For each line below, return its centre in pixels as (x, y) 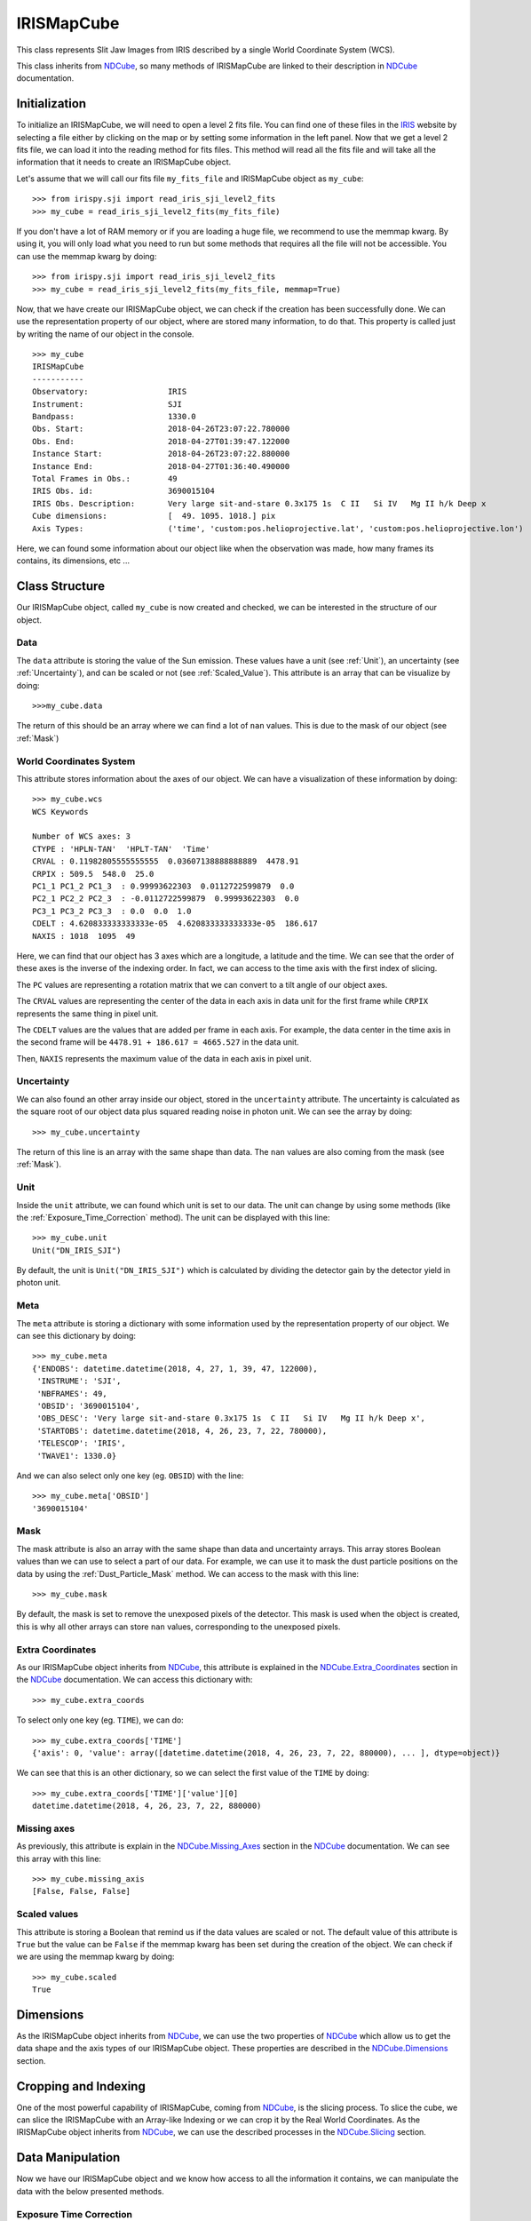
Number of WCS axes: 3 (82, 836)
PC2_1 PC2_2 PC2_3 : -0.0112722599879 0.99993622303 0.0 (166, 899)
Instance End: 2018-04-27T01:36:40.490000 (161, 466)
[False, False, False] (82, 1891)
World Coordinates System (76, 761)
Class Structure (61, 586)
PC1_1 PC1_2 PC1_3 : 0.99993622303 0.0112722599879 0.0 (163, 886)
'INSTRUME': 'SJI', (79, 1381)
